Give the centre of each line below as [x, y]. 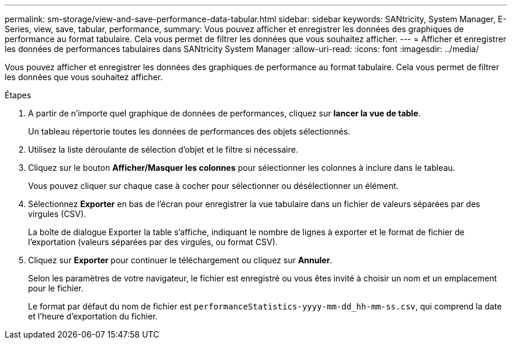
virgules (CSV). [57, 214]
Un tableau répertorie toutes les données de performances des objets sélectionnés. [189, 131]
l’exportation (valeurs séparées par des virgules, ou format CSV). [153, 242]
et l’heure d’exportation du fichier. [93, 316]
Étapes [18, 95]
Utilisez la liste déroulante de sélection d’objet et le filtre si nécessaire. [163, 149]
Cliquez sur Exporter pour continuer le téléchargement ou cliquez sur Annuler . [180, 260]
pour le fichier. [56, 288]
